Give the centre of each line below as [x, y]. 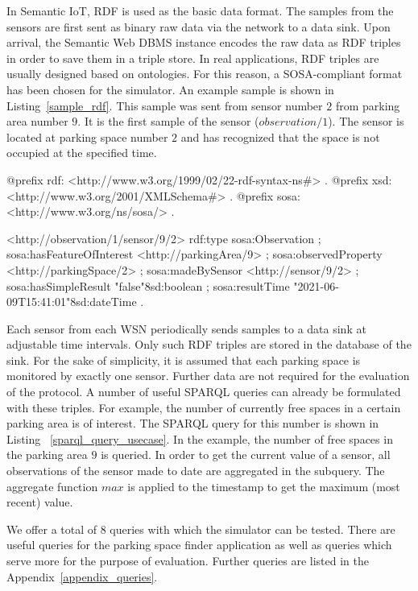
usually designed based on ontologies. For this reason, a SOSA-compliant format [205, 74]
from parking [368, 105]
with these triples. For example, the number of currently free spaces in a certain [204, 407]
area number [37, 121]
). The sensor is [366, 121]
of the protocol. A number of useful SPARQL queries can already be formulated [204, 392]
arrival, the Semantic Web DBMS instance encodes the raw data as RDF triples [204, 42]
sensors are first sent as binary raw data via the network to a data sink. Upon [199, 26]
